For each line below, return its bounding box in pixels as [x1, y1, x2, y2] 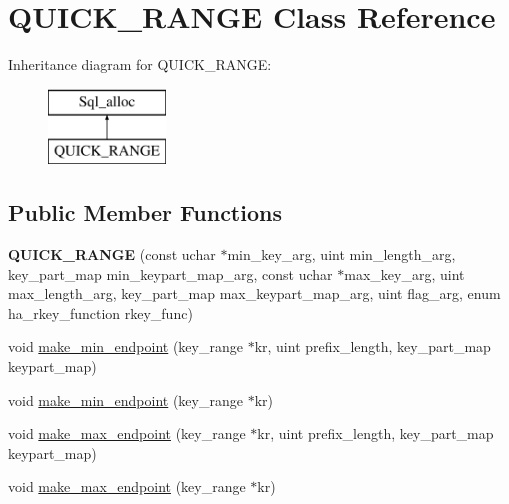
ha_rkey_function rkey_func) [8, 302, 193, 323]
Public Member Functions [8, 197, 282, 228]
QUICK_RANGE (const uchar [8, 244, 216, 265]
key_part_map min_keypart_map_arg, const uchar [8, 263, 333, 284]
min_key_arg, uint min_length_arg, [227, 244, 456, 265]
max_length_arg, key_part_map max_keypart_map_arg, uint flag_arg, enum [8, 283, 501, 304]
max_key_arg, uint [344, 263, 465, 284]
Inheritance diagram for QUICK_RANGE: [8, 54, 272, 75]
